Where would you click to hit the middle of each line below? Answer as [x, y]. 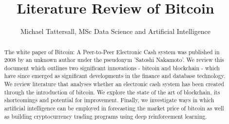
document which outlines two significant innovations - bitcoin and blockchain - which [112, 68]
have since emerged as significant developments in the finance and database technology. [115, 76]
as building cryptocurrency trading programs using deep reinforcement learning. [105, 116]
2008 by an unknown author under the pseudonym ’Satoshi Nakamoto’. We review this [114, 60]
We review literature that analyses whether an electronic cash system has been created [114, 84]
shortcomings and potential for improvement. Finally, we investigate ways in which [109, 100]
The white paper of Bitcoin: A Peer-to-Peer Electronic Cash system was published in [112, 52]
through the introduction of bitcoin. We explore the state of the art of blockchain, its [112, 92]
